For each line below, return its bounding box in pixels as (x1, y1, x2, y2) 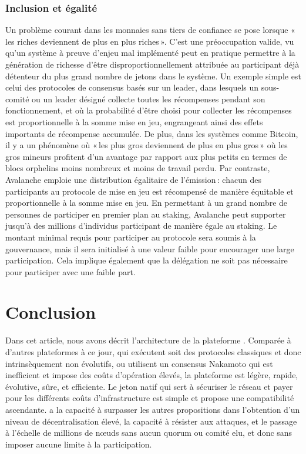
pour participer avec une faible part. (5, 265, 136, 278)
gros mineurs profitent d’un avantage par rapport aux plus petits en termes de (5, 150, 287, 162)
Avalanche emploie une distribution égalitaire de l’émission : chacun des (5, 173, 261, 185)
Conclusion (5, 300, 96, 324)
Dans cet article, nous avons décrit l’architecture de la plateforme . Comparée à (5, 334, 291, 346)
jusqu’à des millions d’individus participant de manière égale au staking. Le (5, 219, 277, 232)
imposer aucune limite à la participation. (5, 438, 152, 450)
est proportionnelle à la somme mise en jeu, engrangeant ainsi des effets (5, 115, 263, 128)
